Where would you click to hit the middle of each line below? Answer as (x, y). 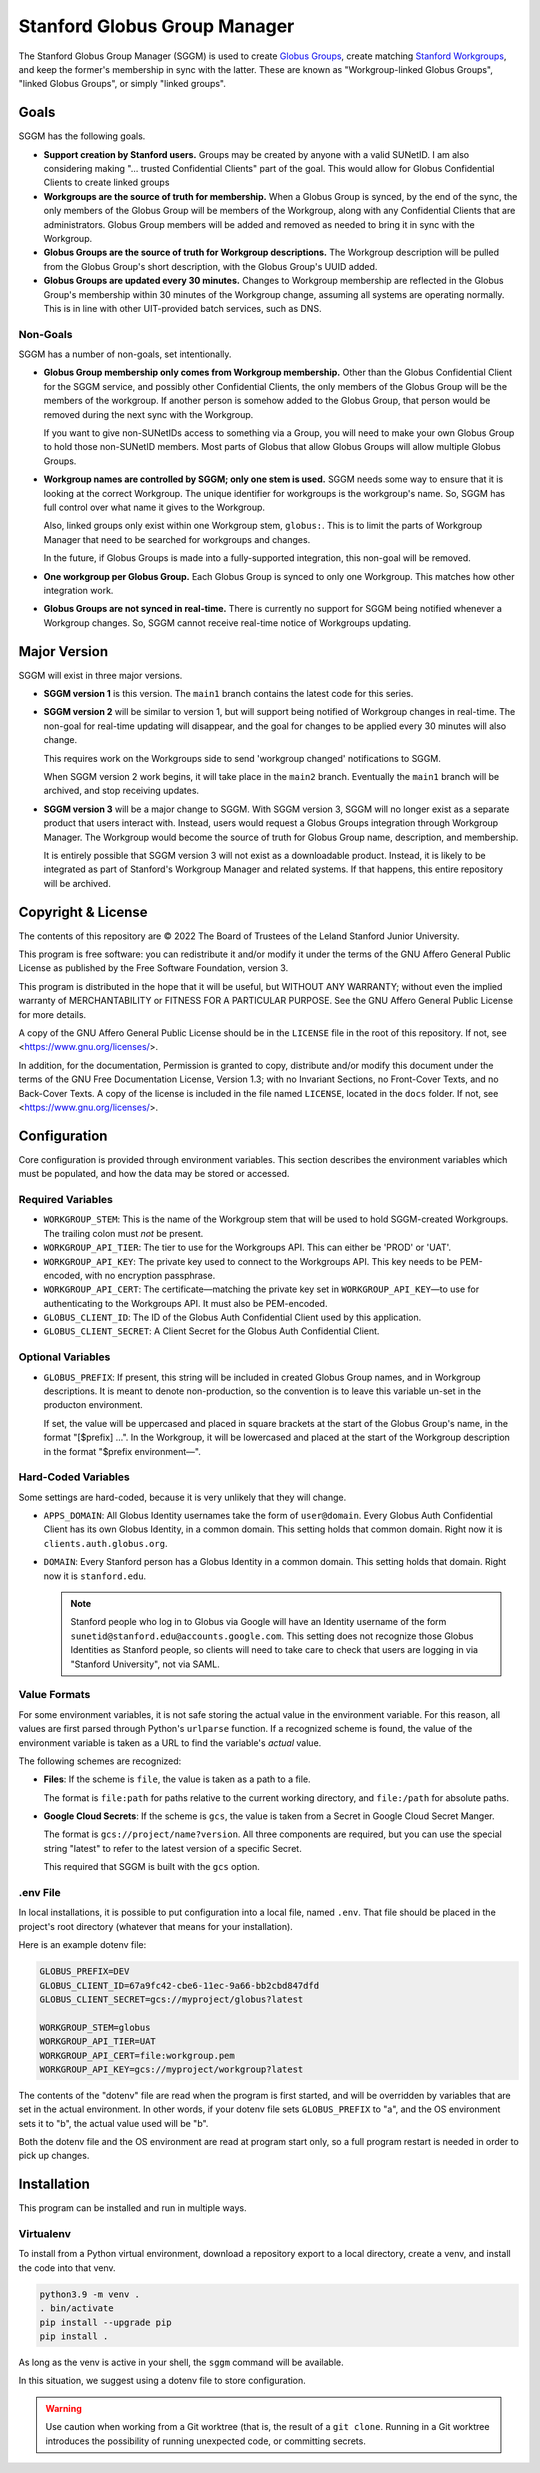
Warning (63, 2408)
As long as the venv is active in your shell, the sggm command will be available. (181, 2362)
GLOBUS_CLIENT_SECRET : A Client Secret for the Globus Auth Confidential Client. (211, 1331)
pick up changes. (54, 2156)
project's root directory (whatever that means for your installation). (156, 1926)
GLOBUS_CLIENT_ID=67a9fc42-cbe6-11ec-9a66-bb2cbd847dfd (179, 1985)
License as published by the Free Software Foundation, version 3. (153, 968)
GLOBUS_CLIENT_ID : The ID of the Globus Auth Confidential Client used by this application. (232, 1317)
